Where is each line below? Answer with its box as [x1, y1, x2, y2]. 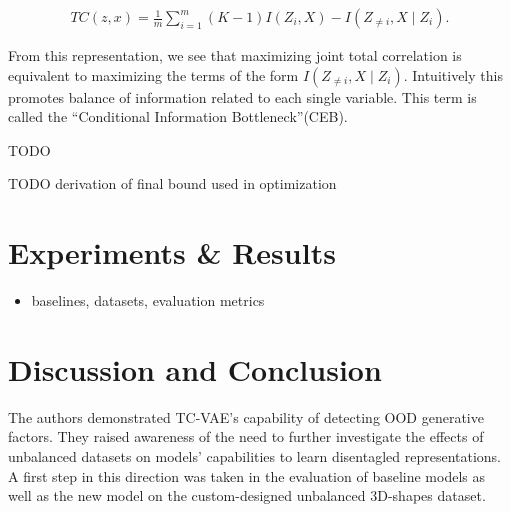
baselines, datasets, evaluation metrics [31, 290, 265, 311]
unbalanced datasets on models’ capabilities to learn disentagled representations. [8, 446, 501, 467]
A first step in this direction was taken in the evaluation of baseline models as [8, 465, 485, 486]
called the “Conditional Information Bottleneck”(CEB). [8, 106, 348, 127]
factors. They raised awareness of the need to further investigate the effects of [8, 426, 484, 447]
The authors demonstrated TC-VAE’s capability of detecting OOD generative [8, 406, 484, 427]
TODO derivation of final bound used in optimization [8, 173, 337, 194]
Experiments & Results [8, 232, 336, 273]
